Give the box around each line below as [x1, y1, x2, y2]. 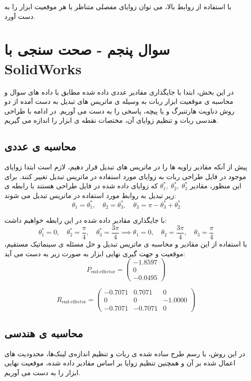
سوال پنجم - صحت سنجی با [4, 39, 170, 59]
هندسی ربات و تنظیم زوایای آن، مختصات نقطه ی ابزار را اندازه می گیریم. [4, 115, 219, 125]
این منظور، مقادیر [190, 181, 241, 191]
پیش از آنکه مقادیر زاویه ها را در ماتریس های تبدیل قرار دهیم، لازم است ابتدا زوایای [4, 162, 248, 172]
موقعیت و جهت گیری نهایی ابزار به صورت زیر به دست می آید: [4, 248, 185, 258]
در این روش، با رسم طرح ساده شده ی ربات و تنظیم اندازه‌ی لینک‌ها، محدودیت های [4, 348, 245, 358]
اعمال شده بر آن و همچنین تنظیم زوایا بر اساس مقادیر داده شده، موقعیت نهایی [4, 358, 236, 368]
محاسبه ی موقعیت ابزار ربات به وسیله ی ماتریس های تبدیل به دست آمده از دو [4, 96, 234, 106]
